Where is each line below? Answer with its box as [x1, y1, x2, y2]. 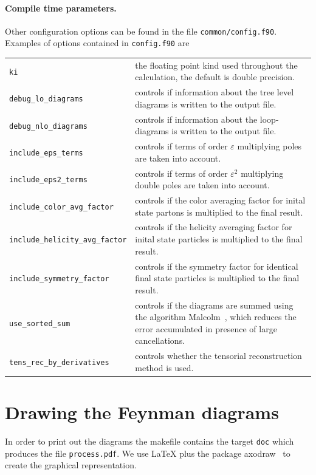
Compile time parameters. [5, 1, 117, 14]
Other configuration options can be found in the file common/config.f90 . [5, 24, 277, 37]
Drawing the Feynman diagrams [5, 400, 279, 425]
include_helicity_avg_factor [9, 236, 127, 245]
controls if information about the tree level [135, 86, 294, 98]
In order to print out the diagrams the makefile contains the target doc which [5, 434, 294, 447]
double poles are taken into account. [135, 179, 270, 191]
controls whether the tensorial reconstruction [135, 349, 302, 362]
